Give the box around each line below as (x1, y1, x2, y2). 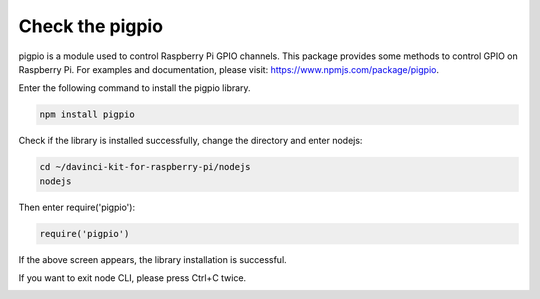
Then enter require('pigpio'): (18, 201, 135, 213)
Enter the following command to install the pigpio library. (18, 82, 251, 94)
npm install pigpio (39, 109, 135, 120)
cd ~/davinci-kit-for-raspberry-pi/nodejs (39, 161, 251, 173)
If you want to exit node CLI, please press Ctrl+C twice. (18, 272, 247, 284)
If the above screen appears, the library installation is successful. (18, 253, 287, 265)
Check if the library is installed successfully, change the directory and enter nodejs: (18, 135, 363, 147)
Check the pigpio (18, 15, 164, 37)
